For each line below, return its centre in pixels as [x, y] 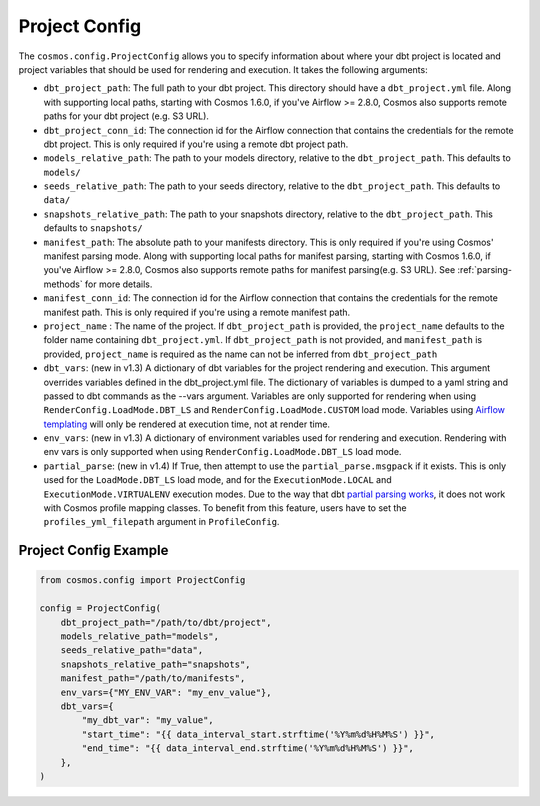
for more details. [119, 284]
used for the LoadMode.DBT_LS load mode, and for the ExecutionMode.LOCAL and [217, 480]
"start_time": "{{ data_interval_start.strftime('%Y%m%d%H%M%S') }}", [258, 734]
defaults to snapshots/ [93, 228]
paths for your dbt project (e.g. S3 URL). [126, 116]
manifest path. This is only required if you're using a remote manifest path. [197, 312]
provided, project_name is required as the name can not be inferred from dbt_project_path [240, 354]
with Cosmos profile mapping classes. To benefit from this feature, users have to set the [225, 508]
